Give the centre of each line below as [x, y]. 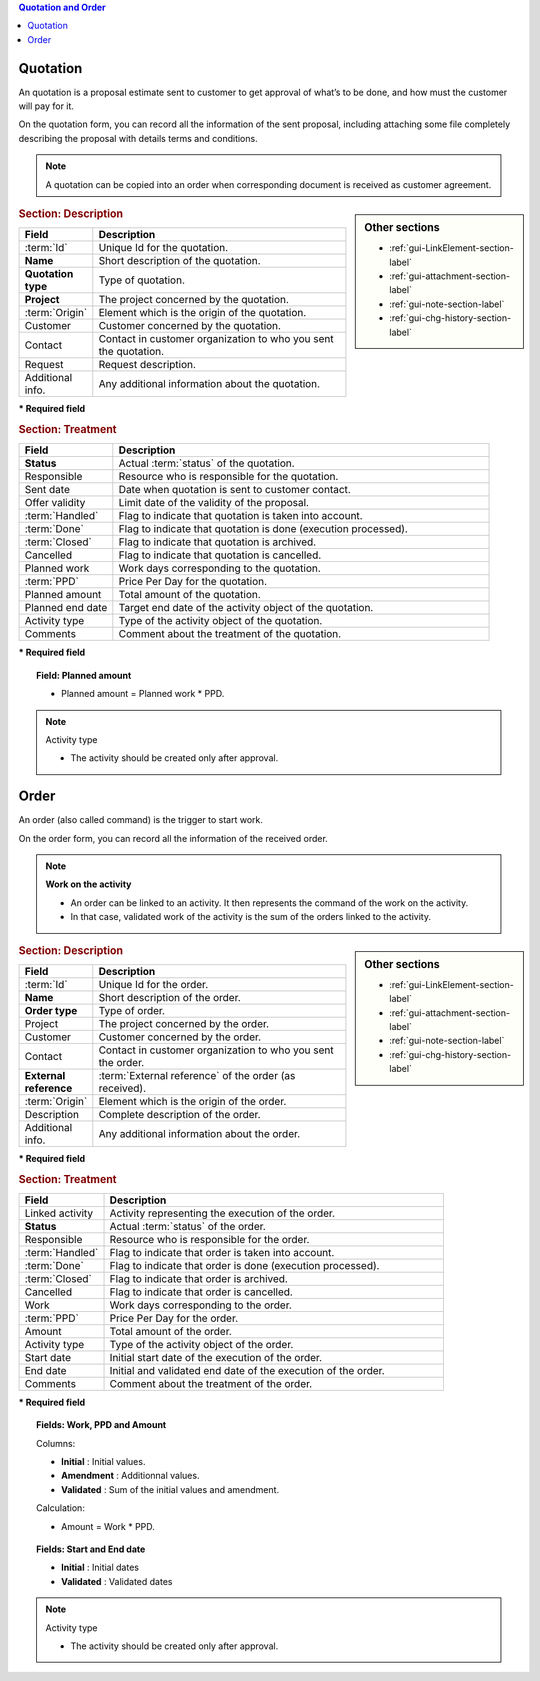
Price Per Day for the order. [174, 1318]
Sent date [47, 490]
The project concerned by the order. [184, 1023]
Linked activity [59, 1213]
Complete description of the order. [179, 1114]
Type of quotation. [141, 280]
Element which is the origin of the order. [192, 1101]
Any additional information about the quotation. [209, 384]
